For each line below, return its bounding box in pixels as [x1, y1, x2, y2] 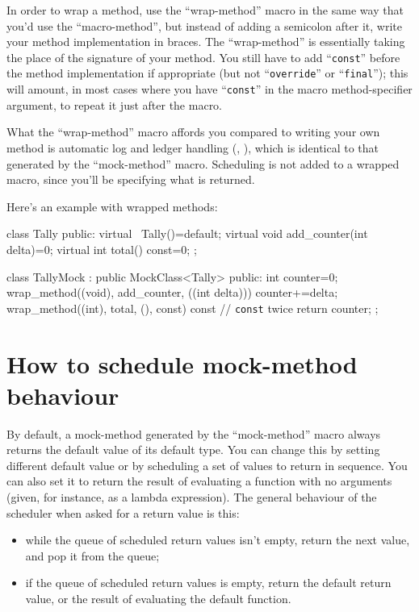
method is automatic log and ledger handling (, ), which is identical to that [6, 139, 379, 156]
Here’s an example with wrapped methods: [6, 198, 218, 214]
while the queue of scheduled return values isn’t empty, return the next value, [25, 531, 410, 548]
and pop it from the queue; [25, 547, 160, 564]
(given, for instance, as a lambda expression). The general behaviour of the [6, 489, 377, 506]
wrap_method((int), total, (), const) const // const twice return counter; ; [6, 299, 379, 316]
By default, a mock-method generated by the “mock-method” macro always [6, 425, 381, 442]
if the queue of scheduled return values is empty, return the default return [25, 574, 392, 591]
